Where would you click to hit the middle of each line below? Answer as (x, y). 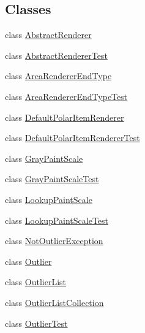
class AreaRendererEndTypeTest (66, 96)
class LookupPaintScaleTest (57, 220)
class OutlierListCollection (54, 302)
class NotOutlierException (54, 241)
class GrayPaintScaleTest (52, 179)
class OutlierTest (36, 323)
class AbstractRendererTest (56, 55)
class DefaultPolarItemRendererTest (72, 138)
